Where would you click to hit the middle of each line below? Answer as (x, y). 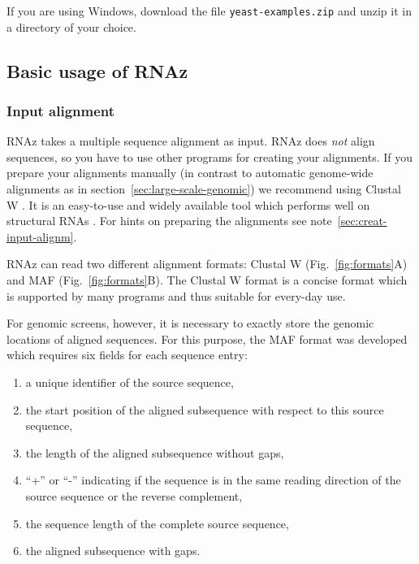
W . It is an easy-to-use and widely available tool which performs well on (188, 204)
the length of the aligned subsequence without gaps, (155, 452)
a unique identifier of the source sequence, (130, 382)
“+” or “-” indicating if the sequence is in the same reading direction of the (213, 480)
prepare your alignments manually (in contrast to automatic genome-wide (190, 173)
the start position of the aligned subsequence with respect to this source (205, 409)
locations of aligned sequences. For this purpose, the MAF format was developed (207, 338)
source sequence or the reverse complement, (134, 495)
